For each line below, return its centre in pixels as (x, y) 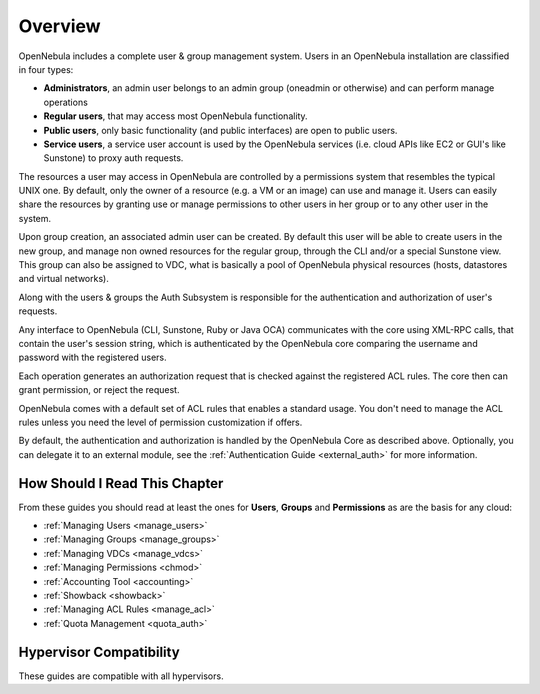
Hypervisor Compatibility (99, 651)
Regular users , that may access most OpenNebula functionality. (176, 116)
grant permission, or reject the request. (99, 390)
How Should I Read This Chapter (121, 483)
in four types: (46, 69)
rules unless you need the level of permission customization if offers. (160, 422)
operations (66, 102)
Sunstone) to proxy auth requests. (113, 158)
